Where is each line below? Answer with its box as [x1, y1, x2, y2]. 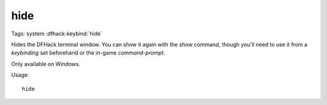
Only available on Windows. [11, 60, 81, 67]
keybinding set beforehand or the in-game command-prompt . [11, 49, 166, 56]
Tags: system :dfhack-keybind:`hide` [11, 30, 103, 37]
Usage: [11, 71, 30, 79]
